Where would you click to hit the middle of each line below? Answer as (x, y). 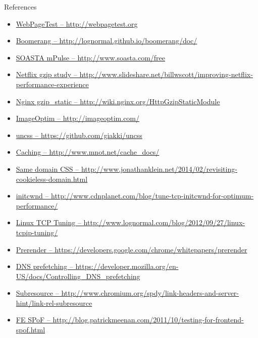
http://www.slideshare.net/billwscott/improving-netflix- (166, 74)
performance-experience (52, 84)
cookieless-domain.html (52, 179)
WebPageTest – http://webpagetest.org (77, 23)
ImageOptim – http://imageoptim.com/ (78, 118)
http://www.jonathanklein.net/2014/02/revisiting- (159, 168)
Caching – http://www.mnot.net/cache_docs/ (88, 152)
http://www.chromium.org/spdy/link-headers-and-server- (150, 293)
